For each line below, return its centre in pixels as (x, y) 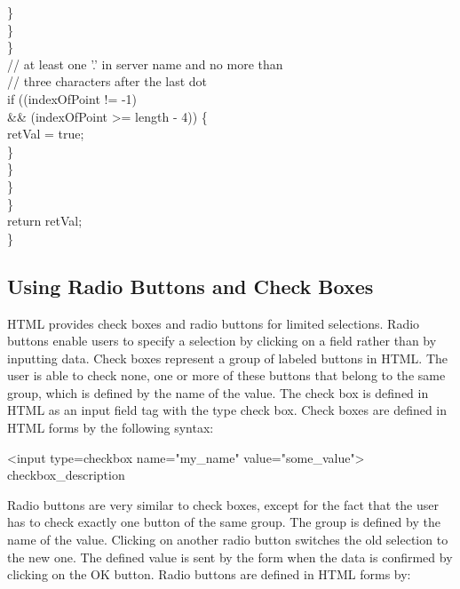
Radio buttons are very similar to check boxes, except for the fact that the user (223, 504)
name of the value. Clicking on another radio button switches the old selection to (228, 540)
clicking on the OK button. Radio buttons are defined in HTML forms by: (209, 574)
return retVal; (45, 221)
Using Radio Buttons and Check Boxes (190, 286)
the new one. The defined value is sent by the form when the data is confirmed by (230, 557)
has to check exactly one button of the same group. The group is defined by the (224, 522)
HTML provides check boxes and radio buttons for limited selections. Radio (214, 323)
